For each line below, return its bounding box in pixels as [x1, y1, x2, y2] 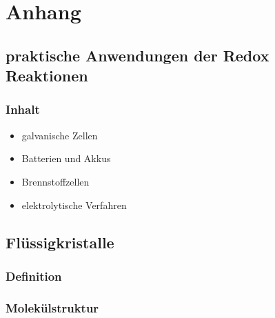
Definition [6, 267, 62, 284]
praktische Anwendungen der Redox [6, 44, 269, 66]
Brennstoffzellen [21, 174, 90, 188]
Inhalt [6, 101, 40, 118]
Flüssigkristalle [6, 231, 114, 252]
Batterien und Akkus [21, 151, 111, 166]
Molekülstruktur [6, 299, 99, 316]
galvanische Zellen [21, 128, 98, 142]
